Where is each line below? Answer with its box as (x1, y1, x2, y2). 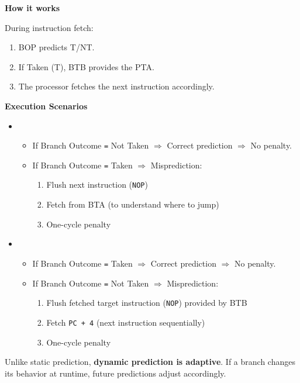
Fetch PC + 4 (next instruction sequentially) (46, 316, 205, 328)
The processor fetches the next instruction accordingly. (18, 80, 215, 92)
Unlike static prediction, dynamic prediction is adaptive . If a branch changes (5, 356, 295, 368)
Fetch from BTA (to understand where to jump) (46, 198, 219, 211)
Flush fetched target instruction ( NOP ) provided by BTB (46, 296, 247, 309)
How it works (5, 2, 60, 13)
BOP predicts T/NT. (18, 41, 95, 53)
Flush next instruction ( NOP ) (46, 178, 148, 191)
